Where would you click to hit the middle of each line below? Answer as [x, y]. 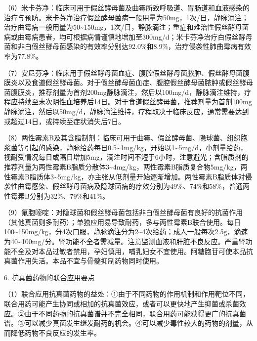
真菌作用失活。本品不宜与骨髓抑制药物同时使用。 [84, 261]
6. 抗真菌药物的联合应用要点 [49, 277]
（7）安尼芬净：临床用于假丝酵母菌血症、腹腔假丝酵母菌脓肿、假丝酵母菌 [123, 72]
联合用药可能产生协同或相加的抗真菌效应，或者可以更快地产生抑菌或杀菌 [122, 304]
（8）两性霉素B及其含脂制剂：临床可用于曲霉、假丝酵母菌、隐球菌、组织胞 [126, 138]
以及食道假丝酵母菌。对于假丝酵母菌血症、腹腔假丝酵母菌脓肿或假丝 [128, 82]
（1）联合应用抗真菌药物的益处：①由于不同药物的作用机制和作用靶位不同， [127, 294]
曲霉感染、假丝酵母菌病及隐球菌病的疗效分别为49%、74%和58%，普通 [130, 186]
